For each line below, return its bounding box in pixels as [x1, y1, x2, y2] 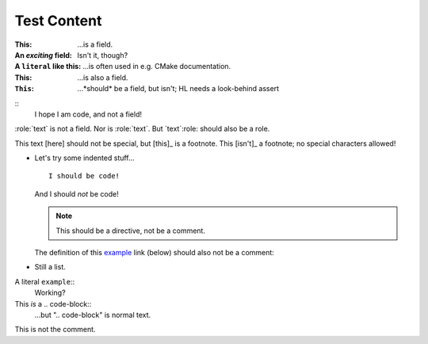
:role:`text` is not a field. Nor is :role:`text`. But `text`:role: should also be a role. [14, 124, 270, 134]
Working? [34, 288, 67, 297]
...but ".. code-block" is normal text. [34, 310, 151, 319]
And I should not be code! [34, 189, 119, 198]
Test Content [14, 12, 102, 29]
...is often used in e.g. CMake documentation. [82, 62, 231, 71]
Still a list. [34, 262, 67, 272]
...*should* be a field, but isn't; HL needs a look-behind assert [77, 84, 280, 94]
